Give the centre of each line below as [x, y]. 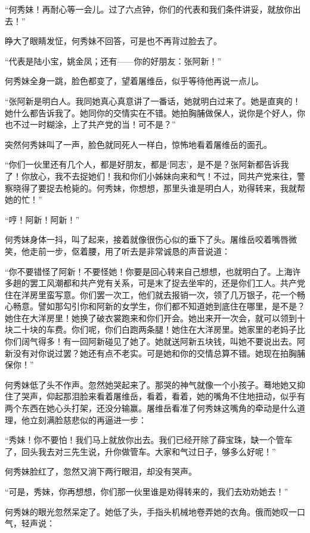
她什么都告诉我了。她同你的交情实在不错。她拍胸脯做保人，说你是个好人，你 [155, 112]
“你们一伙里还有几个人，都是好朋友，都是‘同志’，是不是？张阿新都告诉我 [147, 164]
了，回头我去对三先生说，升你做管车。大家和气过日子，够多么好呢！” [140, 451]
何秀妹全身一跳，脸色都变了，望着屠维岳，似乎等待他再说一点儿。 [134, 81]
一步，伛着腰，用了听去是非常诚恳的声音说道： [138, 251]
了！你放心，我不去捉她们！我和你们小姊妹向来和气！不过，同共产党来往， [151, 176]
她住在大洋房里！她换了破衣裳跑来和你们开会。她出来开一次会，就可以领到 [151, 317]
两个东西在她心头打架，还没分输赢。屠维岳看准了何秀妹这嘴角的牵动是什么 [151, 408]
